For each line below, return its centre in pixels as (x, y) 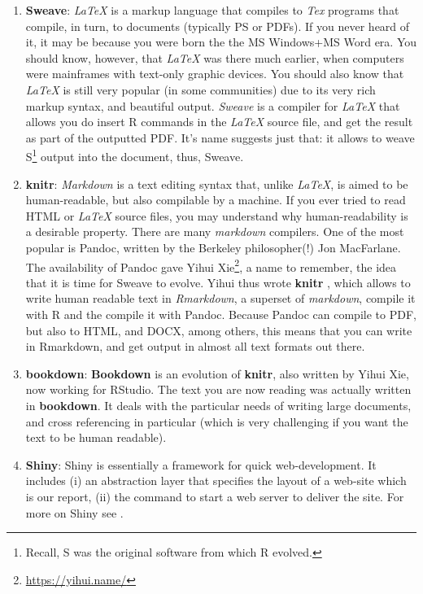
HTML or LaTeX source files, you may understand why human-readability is (217, 215)
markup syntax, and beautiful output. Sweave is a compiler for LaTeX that (213, 105)
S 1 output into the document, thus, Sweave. (135, 155)
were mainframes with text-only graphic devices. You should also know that (215, 74)
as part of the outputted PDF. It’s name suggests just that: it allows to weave (220, 137)
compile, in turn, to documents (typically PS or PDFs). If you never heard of (218, 26)
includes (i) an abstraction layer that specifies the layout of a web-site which (216, 480)
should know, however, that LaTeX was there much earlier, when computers (215, 57)
